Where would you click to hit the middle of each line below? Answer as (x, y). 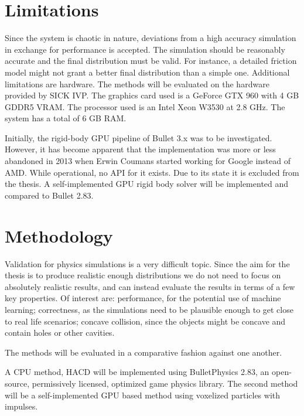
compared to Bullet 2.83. (49, 195)
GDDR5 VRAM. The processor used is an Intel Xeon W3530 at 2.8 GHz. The (145, 106)
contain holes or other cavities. (60, 333)
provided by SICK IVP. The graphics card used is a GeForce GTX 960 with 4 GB (152, 95)
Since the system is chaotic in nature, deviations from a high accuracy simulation (151, 38)
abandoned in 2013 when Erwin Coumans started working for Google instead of (148, 161)
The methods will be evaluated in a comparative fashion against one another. (144, 352)
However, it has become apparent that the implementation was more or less (140, 149)
